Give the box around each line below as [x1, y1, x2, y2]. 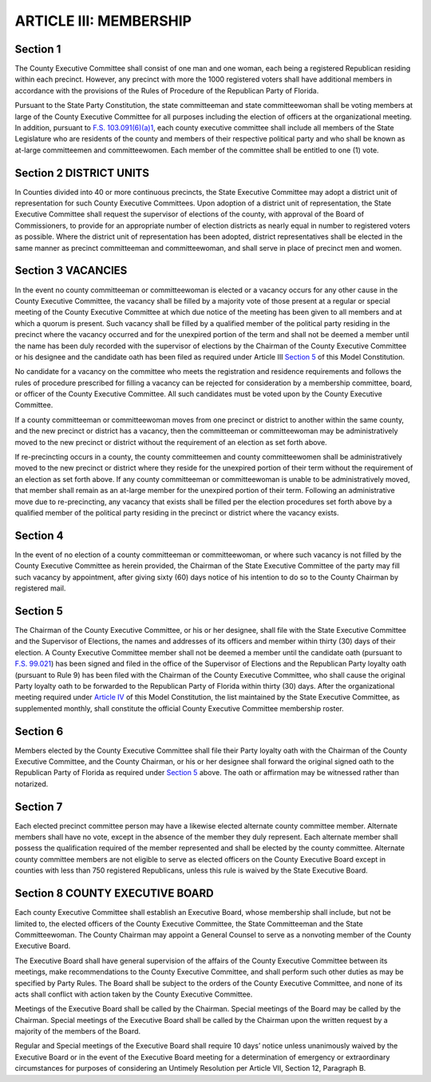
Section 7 [14, 800, 63, 813]
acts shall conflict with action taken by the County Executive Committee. [14, 989, 253, 999]
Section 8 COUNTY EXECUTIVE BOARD [14, 887, 215, 901]
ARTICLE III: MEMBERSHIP [14, 12, 192, 30]
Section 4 [14, 528, 64, 543]
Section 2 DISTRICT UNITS [14, 166, 149, 180]
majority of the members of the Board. [14, 1027, 141, 1036]
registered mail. [14, 583, 66, 593]
